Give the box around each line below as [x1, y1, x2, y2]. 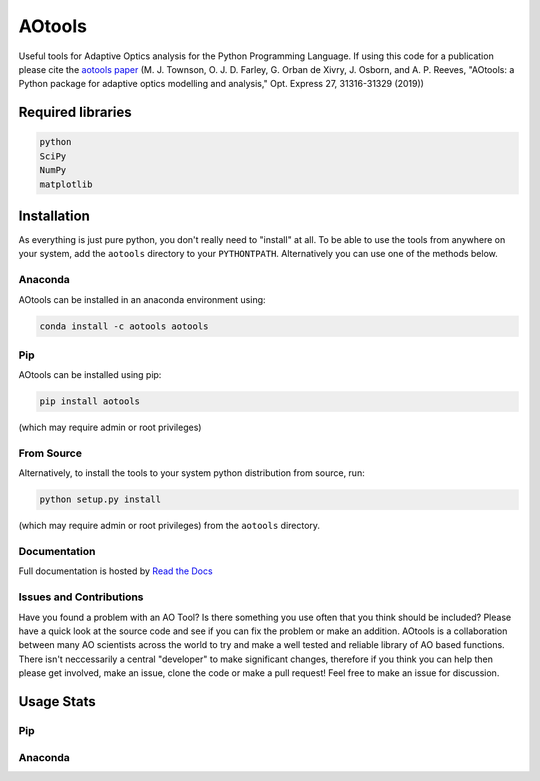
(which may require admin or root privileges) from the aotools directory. [18, 520, 320, 532]
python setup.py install [39, 494, 162, 505]
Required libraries [18, 104, 132, 121]
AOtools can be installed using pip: [18, 369, 162, 381]
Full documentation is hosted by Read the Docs [18, 565, 214, 577]
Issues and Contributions [18, 590, 144, 604]
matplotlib [39, 178, 93, 190]
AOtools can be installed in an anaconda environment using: [18, 293, 266, 305]
